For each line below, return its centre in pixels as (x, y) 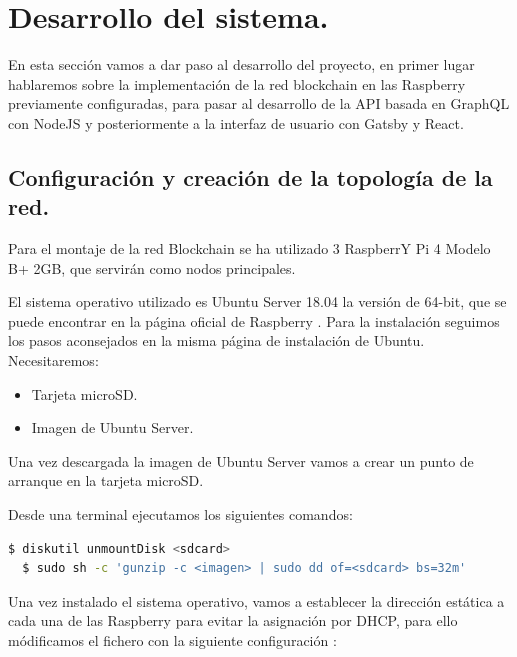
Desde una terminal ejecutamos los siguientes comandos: (180, 514)
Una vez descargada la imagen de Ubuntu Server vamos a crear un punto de (241, 460)
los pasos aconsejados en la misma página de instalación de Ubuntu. (216, 340)
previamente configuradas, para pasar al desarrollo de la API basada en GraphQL (259, 103)
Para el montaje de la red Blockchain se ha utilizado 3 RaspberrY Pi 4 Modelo (249, 248)
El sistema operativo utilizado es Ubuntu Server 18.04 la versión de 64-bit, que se (257, 301)
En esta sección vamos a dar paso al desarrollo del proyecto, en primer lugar (241, 64)
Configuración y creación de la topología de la (250, 176)
